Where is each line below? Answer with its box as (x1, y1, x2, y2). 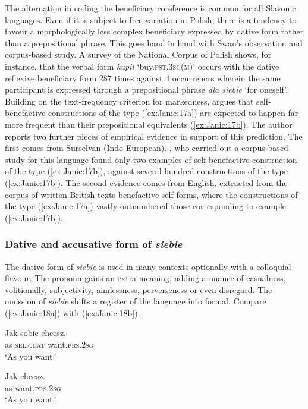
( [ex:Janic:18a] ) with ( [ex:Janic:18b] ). (5, 306, 140, 319)
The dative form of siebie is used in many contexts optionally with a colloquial (5, 260, 291, 272)
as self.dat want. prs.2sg (5, 338, 94, 351)
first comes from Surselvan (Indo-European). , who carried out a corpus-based (5, 141, 288, 154)
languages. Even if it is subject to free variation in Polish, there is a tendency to (5, 13, 297, 26)
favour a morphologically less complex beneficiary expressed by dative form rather (5, 25, 304, 37)
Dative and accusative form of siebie (5, 237, 183, 251)
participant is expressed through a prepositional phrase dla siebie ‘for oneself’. (5, 83, 288, 96)
